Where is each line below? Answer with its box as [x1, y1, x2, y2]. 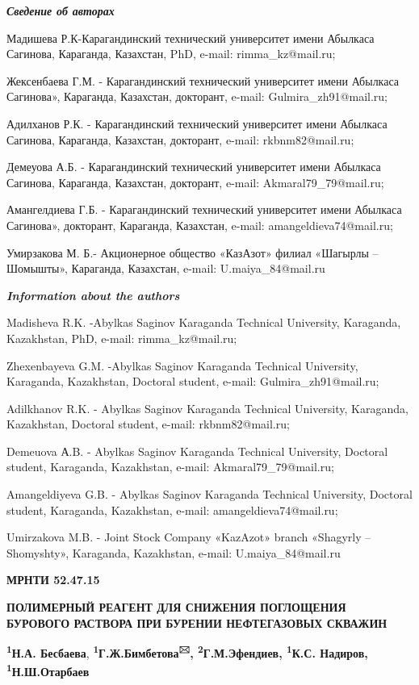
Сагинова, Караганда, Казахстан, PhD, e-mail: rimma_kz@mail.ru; [6, 45, 336, 62]
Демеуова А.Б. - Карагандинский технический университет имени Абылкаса [6, 158, 381, 175]
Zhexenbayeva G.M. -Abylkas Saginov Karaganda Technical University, [6, 357, 358, 374]
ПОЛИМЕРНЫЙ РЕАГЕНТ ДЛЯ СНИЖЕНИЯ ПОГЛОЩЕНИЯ [6, 599, 346, 616]
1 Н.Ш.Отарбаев [6, 661, 90, 680]
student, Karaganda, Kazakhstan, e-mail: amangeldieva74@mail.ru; [6, 501, 338, 518]
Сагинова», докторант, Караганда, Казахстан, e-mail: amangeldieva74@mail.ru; [6, 216, 393, 233]
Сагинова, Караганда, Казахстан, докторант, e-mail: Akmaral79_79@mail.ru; [6, 173, 384, 190]
